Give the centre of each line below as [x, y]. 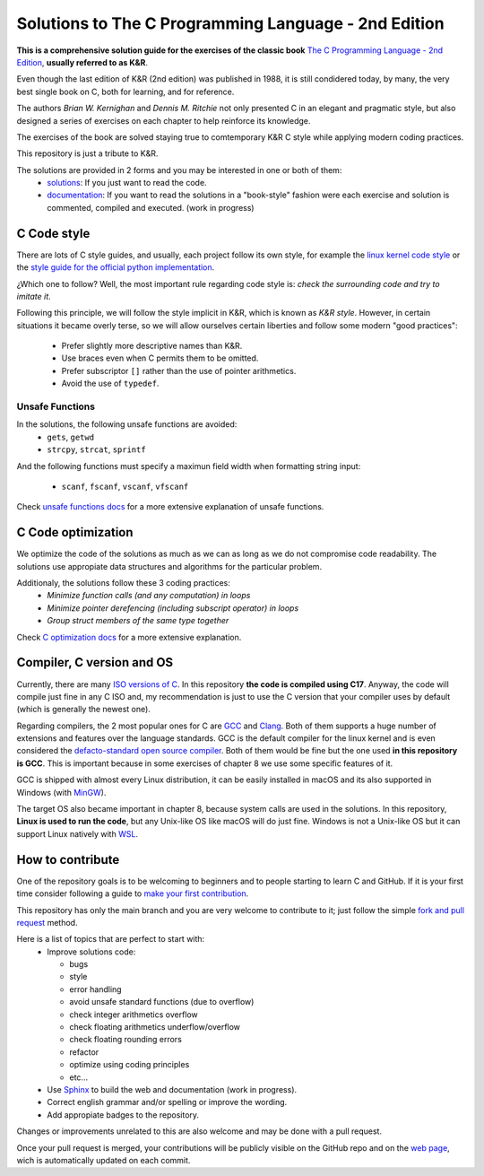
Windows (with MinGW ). [61, 792]
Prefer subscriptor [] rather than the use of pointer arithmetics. [179, 370]
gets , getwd [70, 437]
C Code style [53, 233]
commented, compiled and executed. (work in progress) [151, 207]
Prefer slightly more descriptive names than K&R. [152, 346]
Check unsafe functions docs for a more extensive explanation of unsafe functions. [170, 507]
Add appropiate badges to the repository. [123, 1115]
